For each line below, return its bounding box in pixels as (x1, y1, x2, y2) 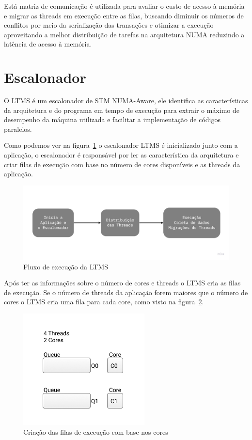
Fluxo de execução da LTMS (23, 261, 108, 271)
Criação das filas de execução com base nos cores (23, 426, 168, 437)
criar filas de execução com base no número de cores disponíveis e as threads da (4, 159, 240, 169)
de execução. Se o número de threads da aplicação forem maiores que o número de (4, 287, 248, 297)
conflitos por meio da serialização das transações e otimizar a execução (4, 20, 214, 30)
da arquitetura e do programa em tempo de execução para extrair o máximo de (4, 105, 239, 115)
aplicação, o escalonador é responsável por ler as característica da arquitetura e (4, 150, 239, 160)
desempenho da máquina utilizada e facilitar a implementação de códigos (4, 114, 221, 125)
